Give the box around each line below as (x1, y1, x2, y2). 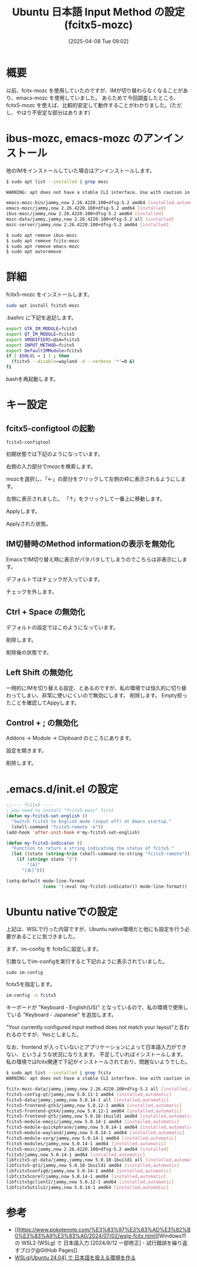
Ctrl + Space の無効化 (6, 607, 86, 617)
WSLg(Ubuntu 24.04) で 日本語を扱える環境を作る (14, 1253, 136, 1261)
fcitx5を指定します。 (6, 981, 56, 988)
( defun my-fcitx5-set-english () (6, 813, 88, 819)
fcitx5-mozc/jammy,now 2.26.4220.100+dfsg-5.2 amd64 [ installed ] (6, 1146, 169, 1152)
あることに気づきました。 (16, 933, 78, 940)
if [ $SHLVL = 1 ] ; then (6, 353, 69, 359)
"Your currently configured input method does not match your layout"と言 (6, 1024, 185, 1031)
